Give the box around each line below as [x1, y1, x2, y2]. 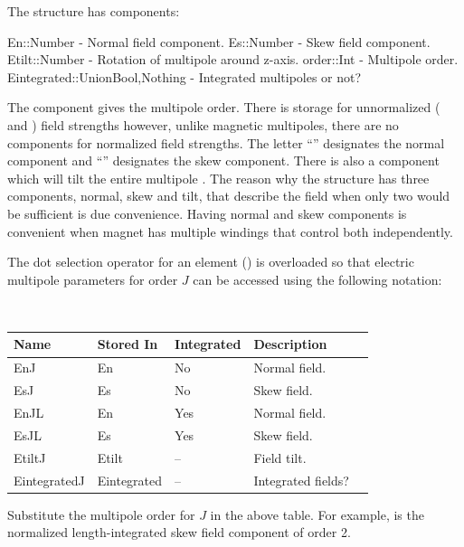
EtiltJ [14, 448, 46, 467]
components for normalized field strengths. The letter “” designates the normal [7, 133, 445, 152]
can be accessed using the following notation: [193, 269, 442, 288]
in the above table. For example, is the [210, 505, 424, 523]
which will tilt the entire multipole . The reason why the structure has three [7, 168, 430, 187]
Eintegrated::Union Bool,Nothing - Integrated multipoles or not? [7, 67, 362, 86]
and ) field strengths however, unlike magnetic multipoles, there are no [7, 115, 399, 134]
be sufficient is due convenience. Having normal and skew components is [7, 203, 407, 222]
